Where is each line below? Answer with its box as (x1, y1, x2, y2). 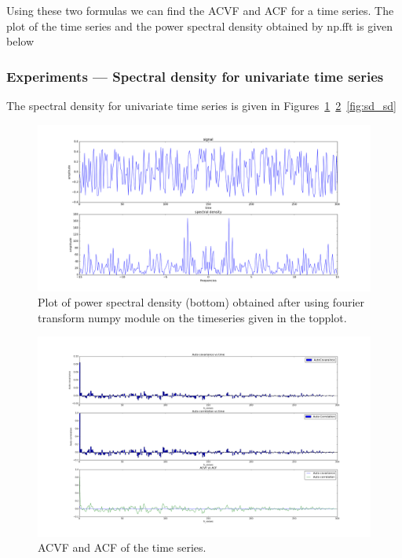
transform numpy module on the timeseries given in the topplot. (38, 309, 347, 325)
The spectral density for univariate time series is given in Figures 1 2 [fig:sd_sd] (6, 97, 397, 113)
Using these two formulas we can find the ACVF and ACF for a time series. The (6, 2, 394, 18)
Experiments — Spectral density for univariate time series (6, 66, 384, 86)
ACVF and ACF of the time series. (38, 539, 206, 556)
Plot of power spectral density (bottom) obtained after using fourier (38, 294, 364, 310)
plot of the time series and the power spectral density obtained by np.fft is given (6, 17, 393, 34)
